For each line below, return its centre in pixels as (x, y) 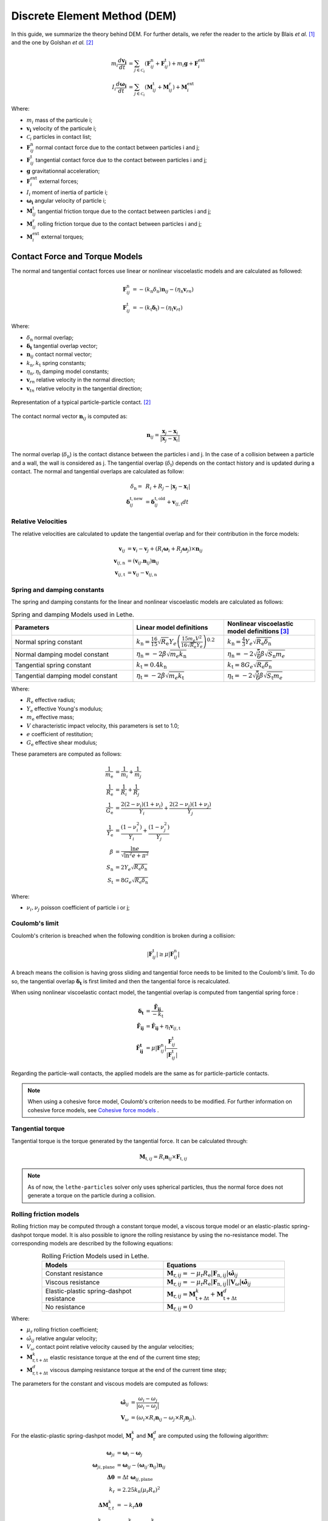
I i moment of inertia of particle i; (67, 193)
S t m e (275, 676)
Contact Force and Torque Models (77, 256)
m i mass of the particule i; (59, 120)
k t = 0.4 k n (152, 666)
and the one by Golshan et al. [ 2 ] (52, 42)
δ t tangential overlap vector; (62, 346)
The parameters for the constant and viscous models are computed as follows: (110, 1384)
